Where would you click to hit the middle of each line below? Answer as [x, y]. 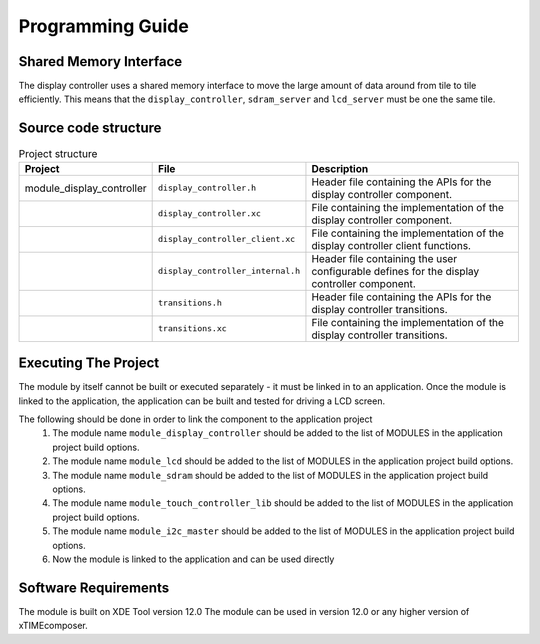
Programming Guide [103, 26]
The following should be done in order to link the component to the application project [195, 419]
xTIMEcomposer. [53, 626]
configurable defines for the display [395, 271]
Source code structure [90, 128]
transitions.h [190, 303]
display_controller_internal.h [229, 271]
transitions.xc [192, 328]
